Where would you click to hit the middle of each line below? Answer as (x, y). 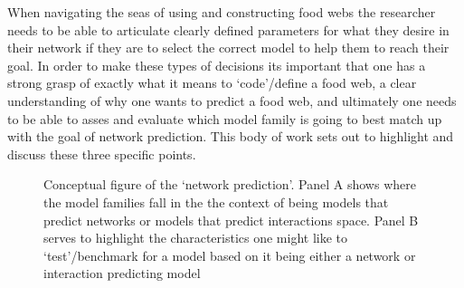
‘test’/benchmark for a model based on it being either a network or (230, 255)
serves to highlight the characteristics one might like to (195, 238)
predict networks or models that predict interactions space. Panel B (231, 220)
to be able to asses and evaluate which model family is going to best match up (225, 118)
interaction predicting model (122, 273)
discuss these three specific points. (102, 154)
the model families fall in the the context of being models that (216, 202)
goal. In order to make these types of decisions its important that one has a (217, 65)
